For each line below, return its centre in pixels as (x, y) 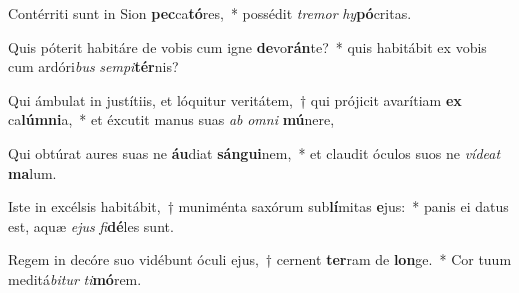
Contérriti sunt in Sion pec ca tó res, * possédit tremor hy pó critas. (210, 13)
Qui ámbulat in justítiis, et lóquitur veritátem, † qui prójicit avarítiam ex (235, 99)
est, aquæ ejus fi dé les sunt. (91, 225)
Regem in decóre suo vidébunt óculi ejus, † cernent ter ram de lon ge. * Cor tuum (260, 259)
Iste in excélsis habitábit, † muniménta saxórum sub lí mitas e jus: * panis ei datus (258, 206)
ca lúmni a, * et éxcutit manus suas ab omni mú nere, (171, 119)
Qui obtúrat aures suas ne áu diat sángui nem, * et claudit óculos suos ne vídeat (254, 152)
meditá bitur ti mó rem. (75, 278)
